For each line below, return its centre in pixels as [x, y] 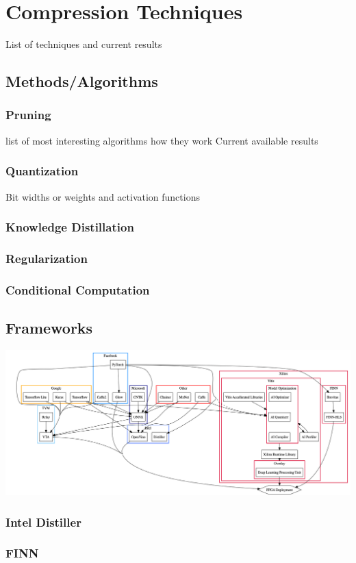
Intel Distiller [43, 522]
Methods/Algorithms [82, 81]
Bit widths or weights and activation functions [103, 196]
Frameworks [49, 328]
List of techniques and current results [84, 44]
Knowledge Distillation [70, 227]
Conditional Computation [78, 289]
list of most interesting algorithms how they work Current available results [162, 140]
